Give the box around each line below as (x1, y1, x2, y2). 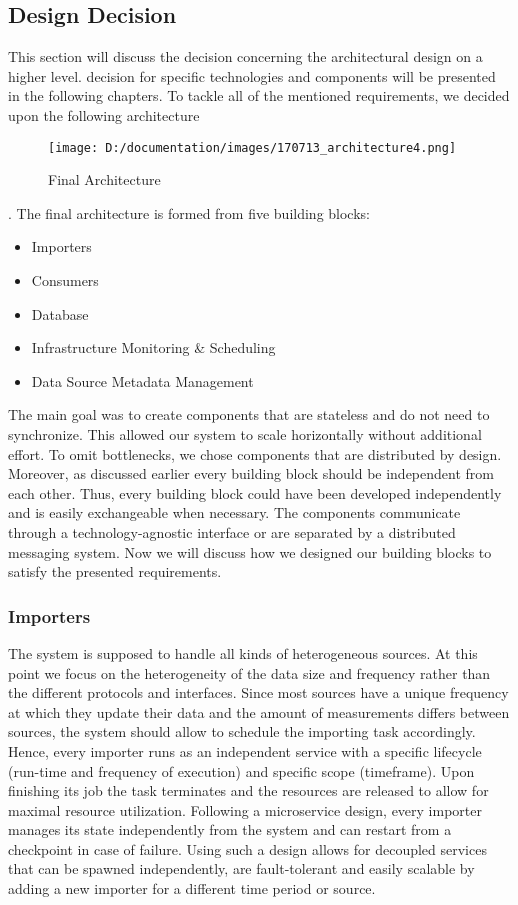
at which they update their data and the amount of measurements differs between (8, 701, 510, 722)
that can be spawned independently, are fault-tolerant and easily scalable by (8, 858, 475, 879)
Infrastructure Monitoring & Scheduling (31, 337, 276, 358)
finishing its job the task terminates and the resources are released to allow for (8, 780, 489, 801)
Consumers (31, 270, 99, 291)
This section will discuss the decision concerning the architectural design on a (8, 46, 483, 67)
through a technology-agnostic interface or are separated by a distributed (8, 521, 456, 542)
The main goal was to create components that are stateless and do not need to (8, 404, 490, 425)
